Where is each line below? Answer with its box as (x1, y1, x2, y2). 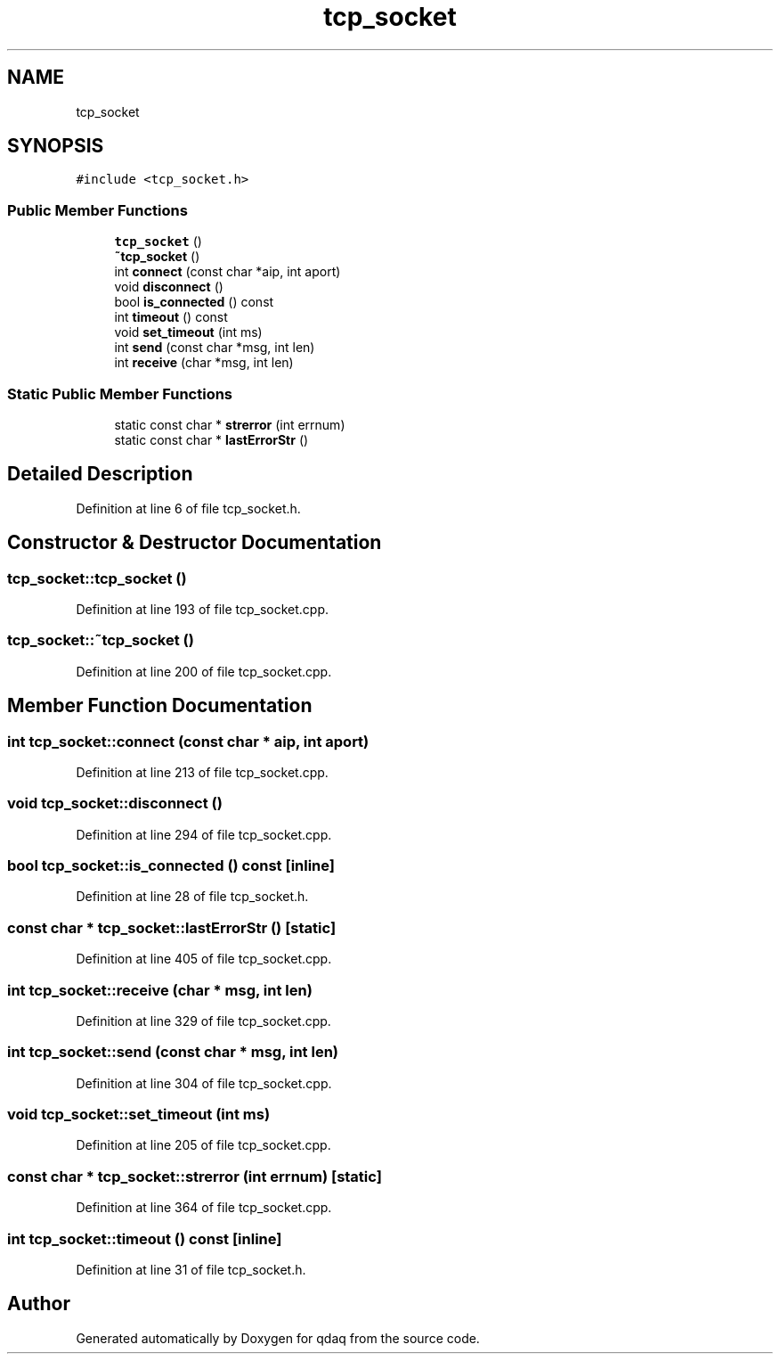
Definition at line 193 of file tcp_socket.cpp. (76, 602, 329, 617)
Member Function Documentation (7, 694, 313, 717)
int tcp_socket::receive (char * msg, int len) (7, 980, 313, 999)
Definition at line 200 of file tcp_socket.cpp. (76, 663, 332, 679)
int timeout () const (114, 309, 228, 325)
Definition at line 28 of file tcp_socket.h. (76, 889, 309, 905)
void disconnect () (114, 279, 223, 295)
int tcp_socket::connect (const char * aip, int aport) (7, 732, 370, 750)
